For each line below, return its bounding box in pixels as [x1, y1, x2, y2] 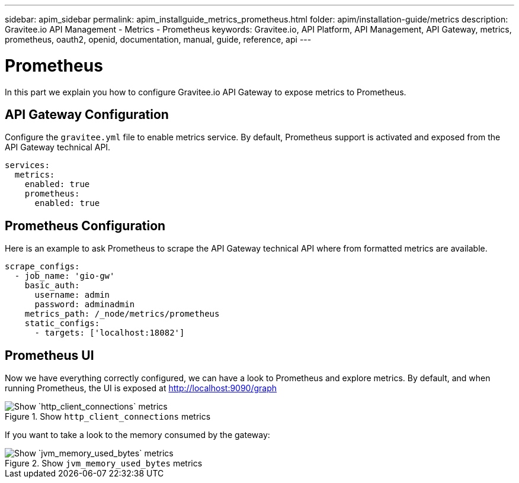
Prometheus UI [5, 347, 94, 363]
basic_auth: [24, 281, 80, 291]
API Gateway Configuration [5, 107, 169, 122]
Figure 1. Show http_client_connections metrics [5, 411, 211, 422]
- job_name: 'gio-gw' [14, 271, 115, 281]
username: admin [34, 290, 110, 300]
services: [5, 160, 50, 170]
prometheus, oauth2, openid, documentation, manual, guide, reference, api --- [5, 34, 312, 44]
